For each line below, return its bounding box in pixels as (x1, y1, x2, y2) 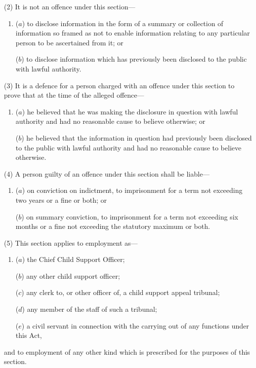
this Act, (15, 330, 42, 340)
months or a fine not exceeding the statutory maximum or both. (15, 221, 210, 231)
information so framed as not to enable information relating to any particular (15, 28, 250, 38)
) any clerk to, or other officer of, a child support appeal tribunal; (21, 287, 220, 297)
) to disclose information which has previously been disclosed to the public (21, 54, 247, 64)
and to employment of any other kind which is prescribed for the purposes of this (4, 346, 250, 357)
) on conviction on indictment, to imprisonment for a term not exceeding (22, 185, 243, 195)
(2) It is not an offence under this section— (4, 1, 135, 11)
